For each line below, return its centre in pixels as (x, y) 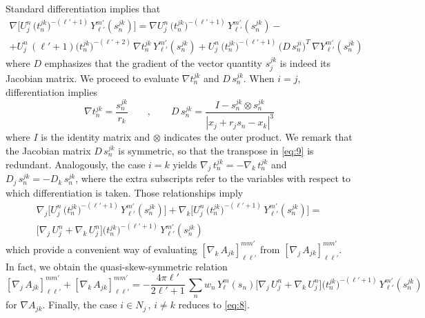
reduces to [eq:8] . (214, 305)
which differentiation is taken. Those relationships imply (125, 192)
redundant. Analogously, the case (76, 164)
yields (185, 164)
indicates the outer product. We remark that (258, 137)
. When (259, 78)
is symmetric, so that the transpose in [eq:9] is (216, 150)
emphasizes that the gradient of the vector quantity (153, 62)
